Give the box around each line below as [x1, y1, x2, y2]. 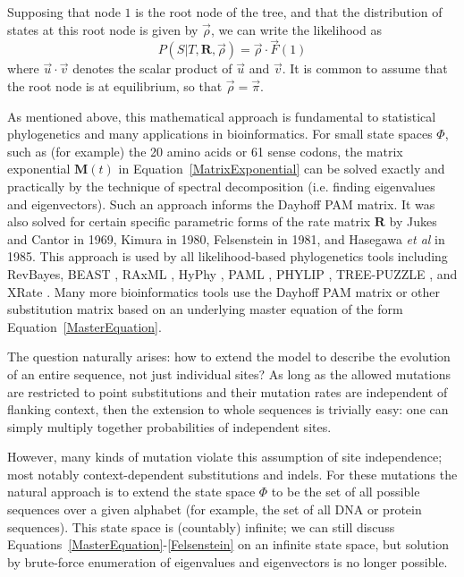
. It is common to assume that [282, 59, 448, 78]
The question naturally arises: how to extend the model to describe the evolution [7, 347, 451, 366]
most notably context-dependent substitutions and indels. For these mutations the [7, 464, 458, 483]
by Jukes [389, 212, 437, 231]
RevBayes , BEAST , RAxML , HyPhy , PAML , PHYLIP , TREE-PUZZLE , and [7, 264, 458, 283]
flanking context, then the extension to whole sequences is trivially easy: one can [7, 400, 449, 419]
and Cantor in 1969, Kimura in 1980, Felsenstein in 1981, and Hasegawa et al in [7, 229, 445, 248]
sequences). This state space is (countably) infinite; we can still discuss [7, 517, 395, 536]
